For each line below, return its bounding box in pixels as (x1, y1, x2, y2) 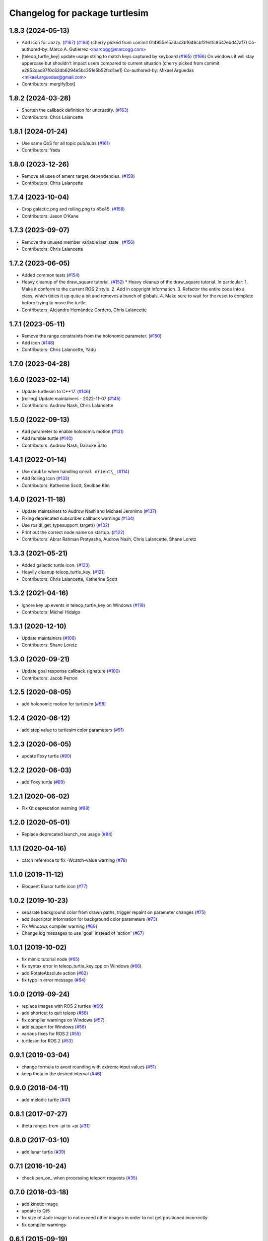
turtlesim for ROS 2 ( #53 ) (21, 1037, 73, 1043)
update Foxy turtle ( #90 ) (21, 753, 72, 759)
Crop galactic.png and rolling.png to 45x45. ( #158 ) (21, 206, 125, 212)
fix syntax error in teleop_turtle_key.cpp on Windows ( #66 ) (21, 963, 142, 969)
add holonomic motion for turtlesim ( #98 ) (21, 701, 106, 707)
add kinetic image (21, 1201, 58, 1207)
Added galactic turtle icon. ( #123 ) (21, 562, 90, 568)
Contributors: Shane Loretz (21, 642, 77, 648)
